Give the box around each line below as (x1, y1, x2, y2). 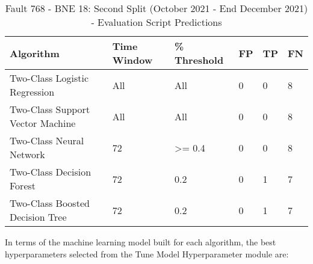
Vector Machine (10, 116, 76, 130)
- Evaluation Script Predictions (91, 15, 222, 29)
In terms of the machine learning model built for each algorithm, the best (5, 236, 276, 248)
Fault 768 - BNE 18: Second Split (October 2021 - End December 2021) (5, 1, 308, 15)
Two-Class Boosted (10, 196, 90, 210)
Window (112, 53, 153, 67)
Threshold (175, 53, 224, 67)
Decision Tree (10, 210, 67, 224)
